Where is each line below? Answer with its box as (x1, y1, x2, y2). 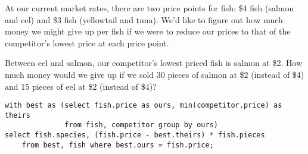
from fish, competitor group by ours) (64, 121, 218, 130)
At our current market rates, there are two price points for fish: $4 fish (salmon (5, 2, 294, 14)
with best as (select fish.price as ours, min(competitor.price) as (5, 101, 282, 110)
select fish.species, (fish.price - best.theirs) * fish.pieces (5, 131, 265, 140)
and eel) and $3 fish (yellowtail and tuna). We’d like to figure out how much (5, 13, 283, 26)
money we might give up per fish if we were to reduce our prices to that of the (5, 25, 291, 37)
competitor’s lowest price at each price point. (5, 36, 169, 49)
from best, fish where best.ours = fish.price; (21, 140, 214, 149)
